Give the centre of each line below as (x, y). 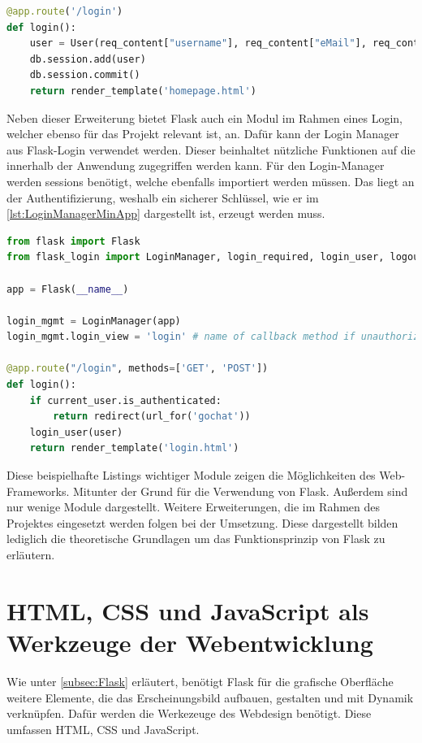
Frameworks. (38, 491)
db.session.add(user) (88, 59)
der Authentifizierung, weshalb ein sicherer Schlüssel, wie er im (163, 197)
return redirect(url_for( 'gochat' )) (152, 417)
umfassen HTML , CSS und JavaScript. (103, 729)
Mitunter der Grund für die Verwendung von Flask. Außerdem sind (241, 491)
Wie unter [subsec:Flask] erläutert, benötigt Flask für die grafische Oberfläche (200, 681)
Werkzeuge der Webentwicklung (190, 642)
